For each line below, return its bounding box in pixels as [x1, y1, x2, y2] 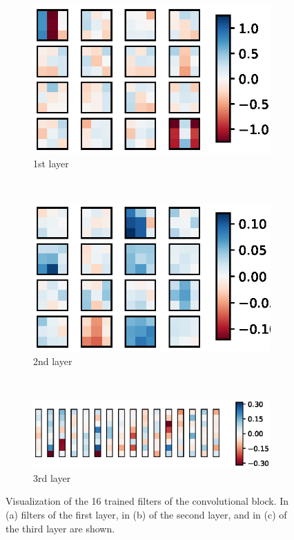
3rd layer [33, 470, 71, 485]
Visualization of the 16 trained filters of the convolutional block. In [6, 494, 289, 508]
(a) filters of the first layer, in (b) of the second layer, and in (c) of [6, 507, 287, 521]
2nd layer [33, 353, 72, 368]
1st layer [33, 156, 69, 170]
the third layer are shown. [6, 521, 115, 535]
